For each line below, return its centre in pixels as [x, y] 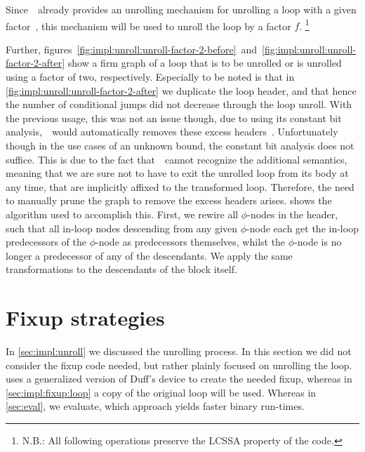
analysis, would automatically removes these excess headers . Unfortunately [172, 132]
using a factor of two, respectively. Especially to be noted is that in [150, 77]
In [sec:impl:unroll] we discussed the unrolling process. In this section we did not [179, 351]
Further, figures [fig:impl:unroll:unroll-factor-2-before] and [132, 49]
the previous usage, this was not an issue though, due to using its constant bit [174, 118]
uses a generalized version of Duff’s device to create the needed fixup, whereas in [179, 379]
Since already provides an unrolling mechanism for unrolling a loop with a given [181, 9]
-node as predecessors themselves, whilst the [191, 242]
